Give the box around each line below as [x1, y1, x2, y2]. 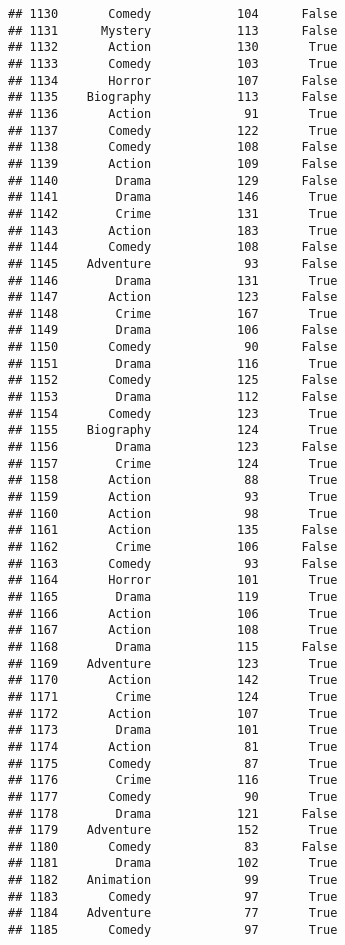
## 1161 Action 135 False [8, 523, 338, 538]
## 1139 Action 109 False [8, 156, 338, 171]
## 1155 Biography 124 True [8, 423, 338, 438]
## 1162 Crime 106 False [8, 540, 338, 554]
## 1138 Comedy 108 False [8, 140, 338, 155]
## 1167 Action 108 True [8, 623, 338, 638]
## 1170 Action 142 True [8, 673, 338, 688]
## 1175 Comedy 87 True [8, 756, 338, 771]
